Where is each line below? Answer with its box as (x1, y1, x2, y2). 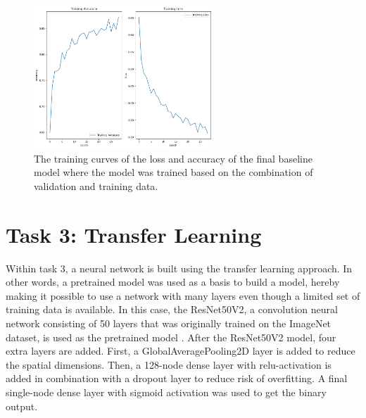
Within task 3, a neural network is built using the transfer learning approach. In (6, 260, 353, 275)
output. (6, 398, 38, 413)
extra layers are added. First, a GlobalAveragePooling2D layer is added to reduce (6, 343, 355, 358)
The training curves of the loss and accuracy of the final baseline (34, 151, 313, 165)
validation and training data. (34, 178, 158, 193)
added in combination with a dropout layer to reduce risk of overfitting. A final (6, 371, 348, 386)
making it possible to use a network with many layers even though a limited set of (6, 288, 360, 303)
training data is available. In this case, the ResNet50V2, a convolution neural (6, 302, 338, 317)
